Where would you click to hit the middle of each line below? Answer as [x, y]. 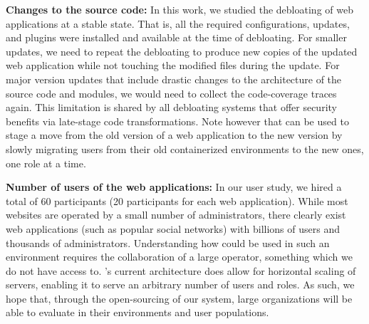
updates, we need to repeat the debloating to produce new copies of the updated [182, 51]
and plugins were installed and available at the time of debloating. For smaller [176, 37]
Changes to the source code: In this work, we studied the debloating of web [180, 9]
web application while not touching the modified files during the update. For [173, 65]
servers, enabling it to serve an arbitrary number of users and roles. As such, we [180, 284]
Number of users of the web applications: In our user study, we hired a [174, 187]
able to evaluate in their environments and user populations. [137, 312]
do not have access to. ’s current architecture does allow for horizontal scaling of [181, 270]
